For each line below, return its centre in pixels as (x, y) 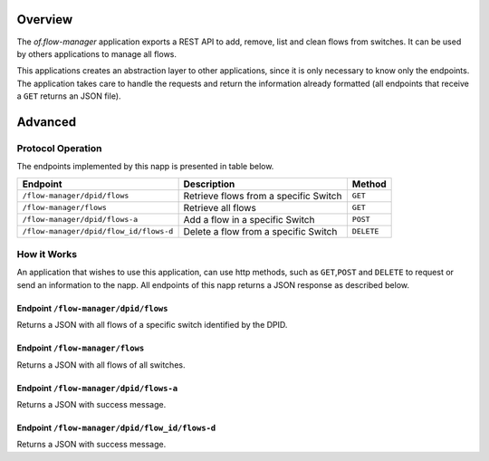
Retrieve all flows (220, 207)
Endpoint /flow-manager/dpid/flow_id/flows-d (116, 427)
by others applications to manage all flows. (96, 53)
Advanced (47, 122)
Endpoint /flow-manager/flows (81, 348)
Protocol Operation (59, 148)
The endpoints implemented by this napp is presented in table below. (145, 167)
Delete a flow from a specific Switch (260, 231)
